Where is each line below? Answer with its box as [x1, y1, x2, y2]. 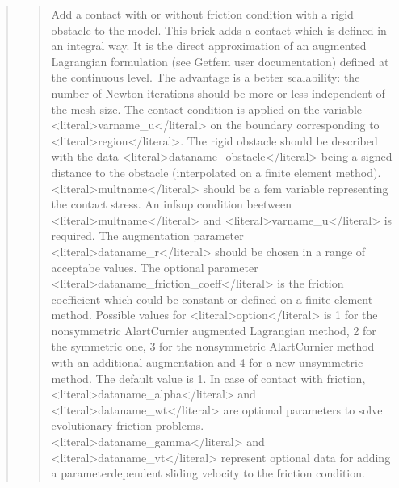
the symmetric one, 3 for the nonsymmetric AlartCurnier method [51, 338, 375, 355]
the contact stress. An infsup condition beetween [51, 196, 292, 212]
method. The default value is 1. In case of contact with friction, [51, 369, 366, 386]
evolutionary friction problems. [51, 417, 204, 434]
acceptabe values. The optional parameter [51, 259, 258, 276]
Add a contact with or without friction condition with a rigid [51, 6, 354, 22]
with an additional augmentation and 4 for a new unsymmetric [51, 354, 363, 371]
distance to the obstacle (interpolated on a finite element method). [51, 163, 381, 180]
